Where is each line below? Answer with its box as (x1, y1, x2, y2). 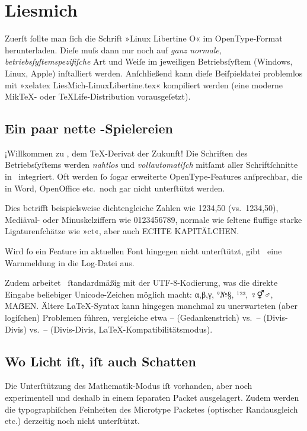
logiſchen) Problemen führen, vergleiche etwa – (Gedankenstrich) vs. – (5, 311, 261, 324)
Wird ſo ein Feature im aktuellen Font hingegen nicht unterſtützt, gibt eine (5, 245, 282, 257)
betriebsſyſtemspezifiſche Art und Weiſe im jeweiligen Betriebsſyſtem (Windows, (5, 55, 293, 68)
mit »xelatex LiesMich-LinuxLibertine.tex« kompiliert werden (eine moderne (5, 78, 283, 91)
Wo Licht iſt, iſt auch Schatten (5, 352, 196, 370)
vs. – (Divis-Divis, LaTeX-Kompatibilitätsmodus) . (29, 323, 213, 335)
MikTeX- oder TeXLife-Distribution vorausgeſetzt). (5, 90, 191, 103)
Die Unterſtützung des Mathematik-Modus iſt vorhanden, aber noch (5, 379, 252, 392)
